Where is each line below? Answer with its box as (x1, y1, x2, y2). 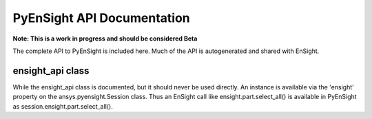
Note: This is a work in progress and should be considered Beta (12, 34, 198, 43)
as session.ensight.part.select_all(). (12, 102, 113, 110)
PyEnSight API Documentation (12, 10, 191, 25)
